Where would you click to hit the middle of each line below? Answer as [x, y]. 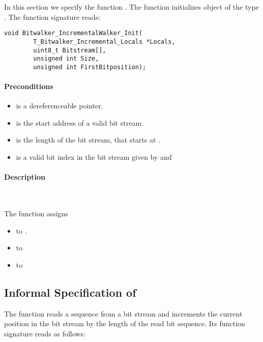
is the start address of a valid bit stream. [80, 122]
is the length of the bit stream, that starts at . [88, 140]
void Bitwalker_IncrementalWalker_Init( [74, 33]
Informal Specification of [70, 292]
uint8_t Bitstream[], [70, 50]
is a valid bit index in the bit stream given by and [94, 157]
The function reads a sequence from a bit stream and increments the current [123, 313]
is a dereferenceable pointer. [60, 106]
